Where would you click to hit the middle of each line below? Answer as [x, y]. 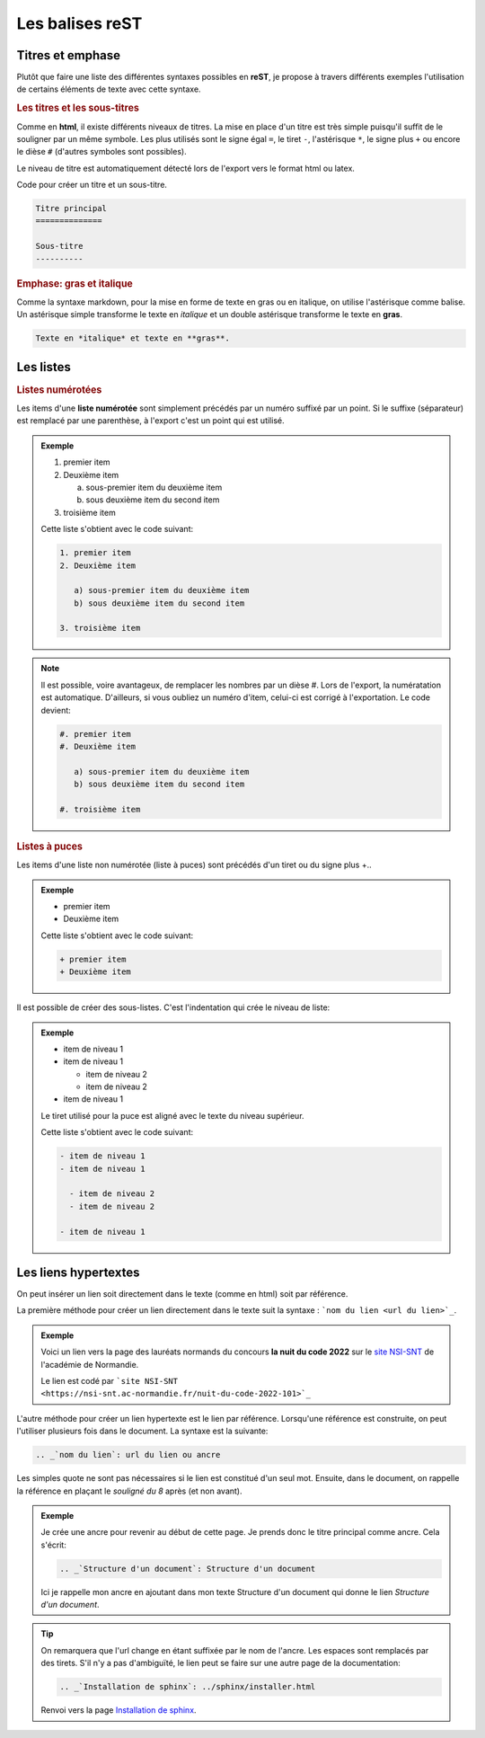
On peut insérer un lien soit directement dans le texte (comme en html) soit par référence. [182, 1294]
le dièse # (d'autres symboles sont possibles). [102, 152]
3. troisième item [100, 628]
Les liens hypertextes [78, 1272]
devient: [56, 710]
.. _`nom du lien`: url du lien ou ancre [128, 1455]
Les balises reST [79, 23]
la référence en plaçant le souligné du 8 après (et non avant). [129, 1491]
